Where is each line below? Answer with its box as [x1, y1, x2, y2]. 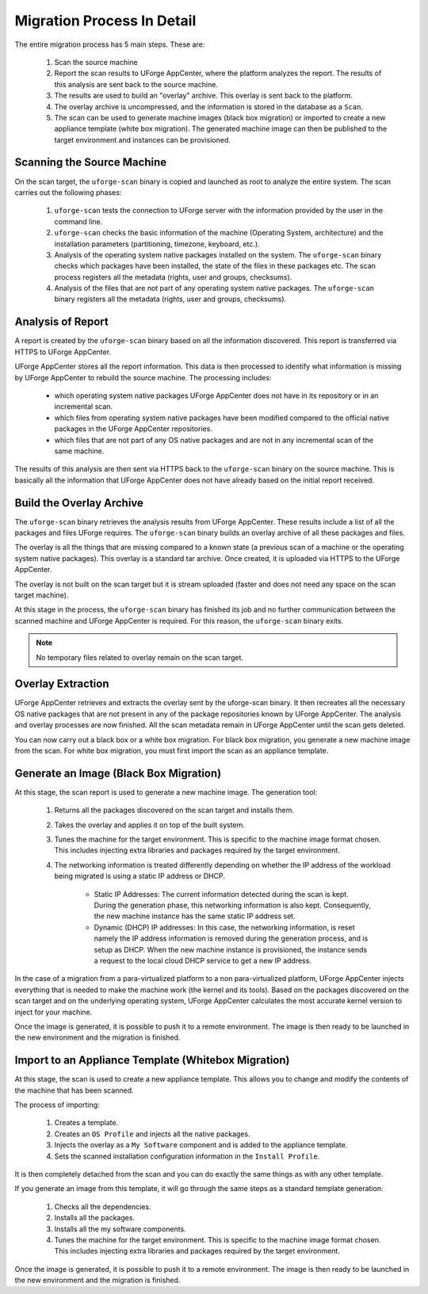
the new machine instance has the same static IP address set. [94, 911, 296, 921]
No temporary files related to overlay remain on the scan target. [36, 652, 244, 662]
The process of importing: [14, 1100, 100, 1109]
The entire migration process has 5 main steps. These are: [14, 40, 205, 49]
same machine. [54, 446, 105, 456]
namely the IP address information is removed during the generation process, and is [94, 933, 369, 943]
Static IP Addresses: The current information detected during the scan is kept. [94, 889, 349, 899]
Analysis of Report [14, 315, 109, 329]
